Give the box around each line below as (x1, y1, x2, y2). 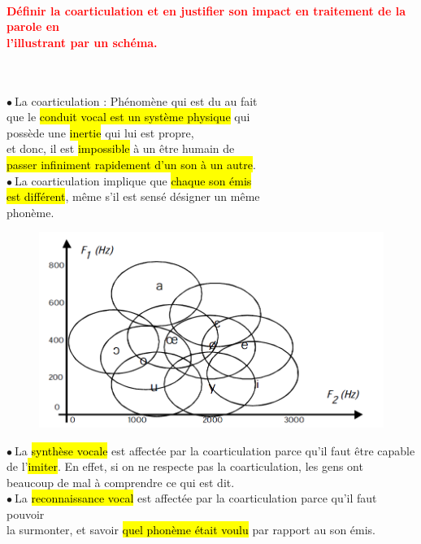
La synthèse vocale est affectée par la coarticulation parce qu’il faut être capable (15, 442, 415, 459)
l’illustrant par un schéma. (7, 33, 158, 50)
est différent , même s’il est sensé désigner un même (7, 188, 260, 205)
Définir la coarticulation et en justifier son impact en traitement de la (7, 2, 406, 19)
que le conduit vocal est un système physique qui (7, 108, 250, 125)
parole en (7, 18, 59, 35)
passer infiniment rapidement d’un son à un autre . (7, 155, 256, 172)
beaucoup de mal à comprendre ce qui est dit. (7, 473, 235, 490)
